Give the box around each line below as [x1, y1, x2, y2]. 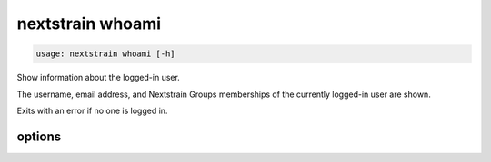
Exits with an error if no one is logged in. [16, 105, 168, 116]
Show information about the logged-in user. [16, 72, 181, 83]
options [16, 129, 62, 144]
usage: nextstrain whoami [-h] [35, 49, 176, 59]
